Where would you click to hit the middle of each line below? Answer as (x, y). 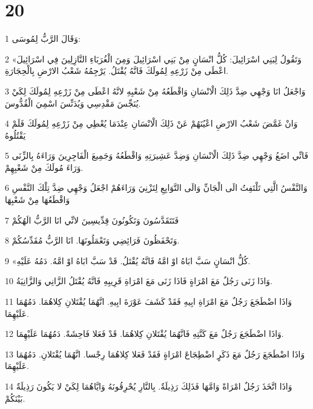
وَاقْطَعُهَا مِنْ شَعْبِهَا (38, 200)
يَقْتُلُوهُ (15, 135)
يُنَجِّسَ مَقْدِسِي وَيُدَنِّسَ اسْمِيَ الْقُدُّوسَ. (73, 103)
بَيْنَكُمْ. (15, 398)
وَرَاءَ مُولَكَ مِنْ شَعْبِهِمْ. (44, 167)
